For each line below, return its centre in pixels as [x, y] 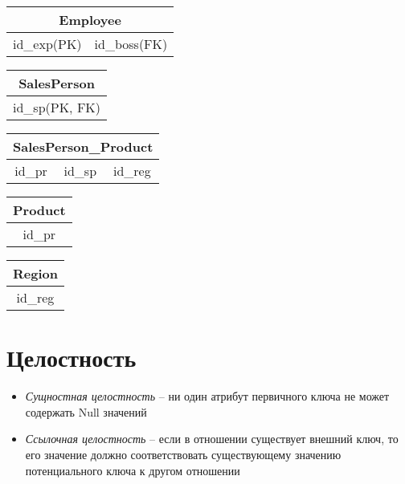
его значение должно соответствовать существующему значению [183, 454]
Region [35, 273]
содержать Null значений [86, 411]
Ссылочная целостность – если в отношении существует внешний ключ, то [212, 439]
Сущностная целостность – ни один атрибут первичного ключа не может [207, 396]
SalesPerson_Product [83, 146]
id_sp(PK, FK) [57, 107]
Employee [90, 20]
